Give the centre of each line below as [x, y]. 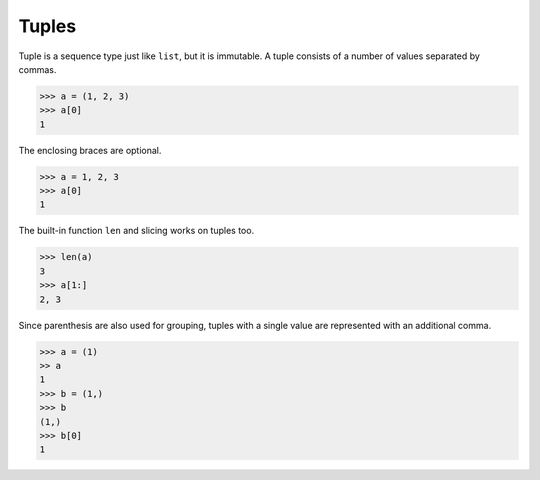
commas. [37, 69]
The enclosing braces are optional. [90, 150]
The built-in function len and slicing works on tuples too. [136, 231]
